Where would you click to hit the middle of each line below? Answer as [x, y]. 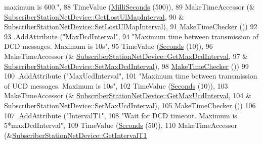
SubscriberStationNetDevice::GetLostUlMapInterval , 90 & [94, 16]
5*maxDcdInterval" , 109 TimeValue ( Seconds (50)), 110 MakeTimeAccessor [121, 125]
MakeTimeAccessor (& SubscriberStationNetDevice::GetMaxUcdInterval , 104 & [128, 95]
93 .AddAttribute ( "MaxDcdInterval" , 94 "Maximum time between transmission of [131, 36]
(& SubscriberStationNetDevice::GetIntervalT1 [76, 135]
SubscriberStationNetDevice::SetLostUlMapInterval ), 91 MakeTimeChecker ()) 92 [131, 26]
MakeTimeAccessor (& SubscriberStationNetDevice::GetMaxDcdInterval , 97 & [126, 56]
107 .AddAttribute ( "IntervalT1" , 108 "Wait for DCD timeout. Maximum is [121, 115]
